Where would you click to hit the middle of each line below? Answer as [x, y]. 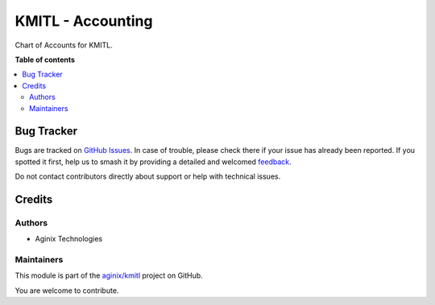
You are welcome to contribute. [67, 291]
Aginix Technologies [69, 239]
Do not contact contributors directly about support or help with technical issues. [148, 176]
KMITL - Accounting [84, 21]
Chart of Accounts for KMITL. [64, 45]
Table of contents [45, 60]
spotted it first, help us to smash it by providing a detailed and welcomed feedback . [153, 162]
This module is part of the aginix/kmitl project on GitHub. [109, 276]
